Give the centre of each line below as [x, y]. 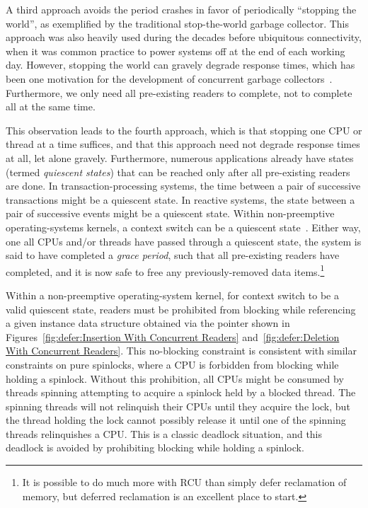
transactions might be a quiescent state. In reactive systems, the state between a [180, 199]
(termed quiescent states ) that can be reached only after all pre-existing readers [178, 172]
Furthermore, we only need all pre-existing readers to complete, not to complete [179, 92]
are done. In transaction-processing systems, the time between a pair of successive [183, 186]
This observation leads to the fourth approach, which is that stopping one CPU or [184, 130]
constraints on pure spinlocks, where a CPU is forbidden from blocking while [172, 364]
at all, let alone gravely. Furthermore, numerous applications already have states [180, 157]
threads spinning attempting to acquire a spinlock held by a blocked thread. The [181, 392]
